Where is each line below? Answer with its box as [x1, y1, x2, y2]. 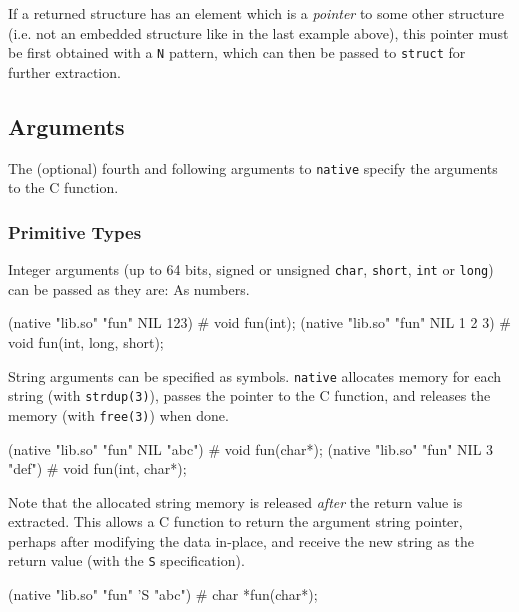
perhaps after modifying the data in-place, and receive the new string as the [8, 530, 474, 551]
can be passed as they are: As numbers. [8, 278, 250, 299]
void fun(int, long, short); [8, 331, 164, 352]
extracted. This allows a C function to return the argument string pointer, [8, 511, 463, 532]
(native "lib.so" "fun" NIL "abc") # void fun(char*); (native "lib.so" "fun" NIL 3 [8, 438, 494, 459]
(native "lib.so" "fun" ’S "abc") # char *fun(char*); [8, 584, 318, 605]
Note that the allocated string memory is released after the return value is [8, 491, 463, 512]
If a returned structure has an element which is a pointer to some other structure [8, 3, 505, 23]
